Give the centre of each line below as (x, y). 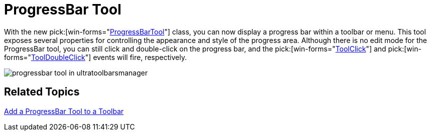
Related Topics (42, 92)
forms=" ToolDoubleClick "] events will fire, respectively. (96, 57)
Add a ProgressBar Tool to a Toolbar (64, 111)
